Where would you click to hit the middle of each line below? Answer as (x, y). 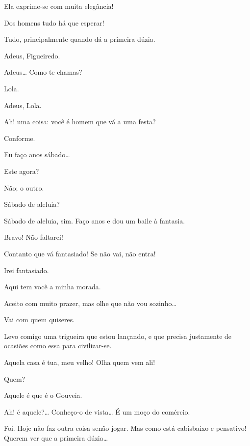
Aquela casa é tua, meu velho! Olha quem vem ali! (80, 362)
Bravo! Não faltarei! (34, 237)
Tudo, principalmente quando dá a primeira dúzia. (80, 39)
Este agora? (22, 171)
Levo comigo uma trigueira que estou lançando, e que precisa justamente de (118, 336)
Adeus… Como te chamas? (43, 72)
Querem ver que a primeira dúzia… (56, 438)
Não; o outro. (24, 187)
